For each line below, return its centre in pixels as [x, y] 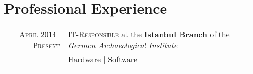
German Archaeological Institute [123, 45]
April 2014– [40, 34]
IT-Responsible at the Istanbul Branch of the [149, 34]
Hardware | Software [103, 59]
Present [46, 45]
